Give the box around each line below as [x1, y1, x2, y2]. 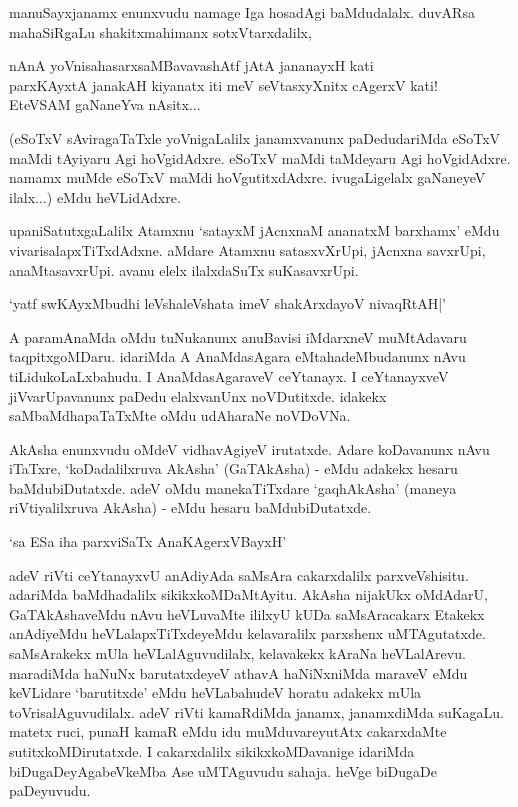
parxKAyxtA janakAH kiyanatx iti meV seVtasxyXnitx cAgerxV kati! [9, 74, 438, 95]
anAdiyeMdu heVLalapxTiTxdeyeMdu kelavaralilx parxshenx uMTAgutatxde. [9, 623, 486, 644]
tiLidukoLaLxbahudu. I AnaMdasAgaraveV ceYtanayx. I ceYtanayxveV [9, 365, 449, 386]
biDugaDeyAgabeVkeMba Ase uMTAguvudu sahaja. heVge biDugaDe [9, 760, 437, 781]
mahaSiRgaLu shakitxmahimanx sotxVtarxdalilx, [9, 21, 312, 42]
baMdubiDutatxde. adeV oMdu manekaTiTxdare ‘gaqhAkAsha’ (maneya [9, 477, 457, 498]
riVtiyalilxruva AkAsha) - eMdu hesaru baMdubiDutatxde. [9, 497, 372, 518]
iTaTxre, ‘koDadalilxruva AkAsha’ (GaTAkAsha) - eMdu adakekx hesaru [9, 458, 458, 479]
